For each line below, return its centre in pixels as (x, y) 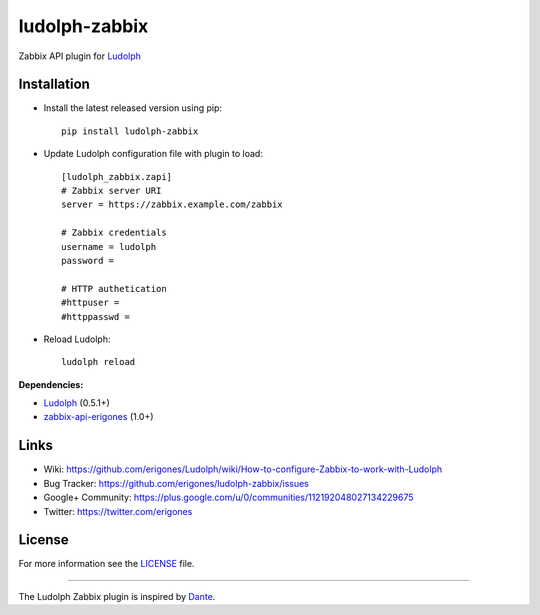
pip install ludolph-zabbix (130, 131)
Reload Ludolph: (77, 339)
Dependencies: (51, 384)
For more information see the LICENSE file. (106, 564)
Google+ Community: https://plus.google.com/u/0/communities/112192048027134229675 (228, 497)
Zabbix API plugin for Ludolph (80, 56)
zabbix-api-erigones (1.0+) (98, 417)
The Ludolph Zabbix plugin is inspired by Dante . (117, 596)
